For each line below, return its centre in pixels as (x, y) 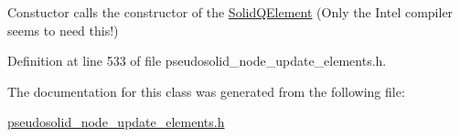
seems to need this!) (63, 30)
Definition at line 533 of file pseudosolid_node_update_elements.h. (197, 61)
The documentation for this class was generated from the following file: (206, 91)
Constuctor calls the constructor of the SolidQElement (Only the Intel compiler (230, 12)
